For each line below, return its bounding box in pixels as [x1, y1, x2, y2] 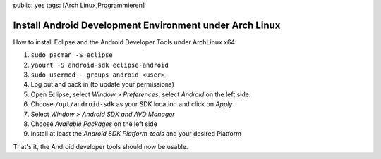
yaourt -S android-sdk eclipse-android [30, 61, 169, 69]
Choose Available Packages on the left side [30, 120, 158, 128]
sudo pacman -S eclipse [30, 51, 113, 59]
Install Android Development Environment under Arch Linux [13, 19, 281, 31]
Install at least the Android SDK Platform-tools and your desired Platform [30, 129, 242, 138]
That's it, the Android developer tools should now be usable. [13, 142, 188, 151]
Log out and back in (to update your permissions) [30, 80, 174, 89]
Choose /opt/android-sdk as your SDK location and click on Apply [30, 100, 233, 108]
